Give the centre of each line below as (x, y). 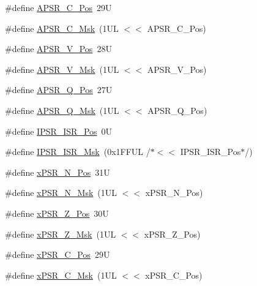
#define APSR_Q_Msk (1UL (62, 110)
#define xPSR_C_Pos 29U (58, 254)
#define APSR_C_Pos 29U (58, 7)
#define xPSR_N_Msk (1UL (61, 193)
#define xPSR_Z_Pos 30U (57, 213)
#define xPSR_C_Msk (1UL (61, 275)
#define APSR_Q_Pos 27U (59, 90)
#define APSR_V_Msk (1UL (62, 69)
